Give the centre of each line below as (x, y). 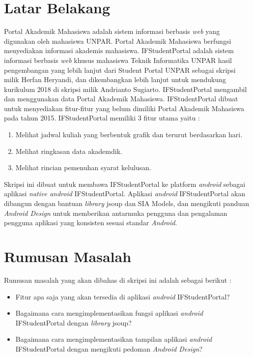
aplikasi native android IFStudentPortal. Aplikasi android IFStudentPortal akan (125, 193)
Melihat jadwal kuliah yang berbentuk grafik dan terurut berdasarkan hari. (129, 134)
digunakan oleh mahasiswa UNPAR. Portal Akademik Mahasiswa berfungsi (118, 41)
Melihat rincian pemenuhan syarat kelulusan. (83, 167)
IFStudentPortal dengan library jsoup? (73, 322)
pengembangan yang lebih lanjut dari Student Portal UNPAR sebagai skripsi (120, 70)
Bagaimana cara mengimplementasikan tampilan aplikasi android (114, 339)
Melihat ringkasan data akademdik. (69, 151)
